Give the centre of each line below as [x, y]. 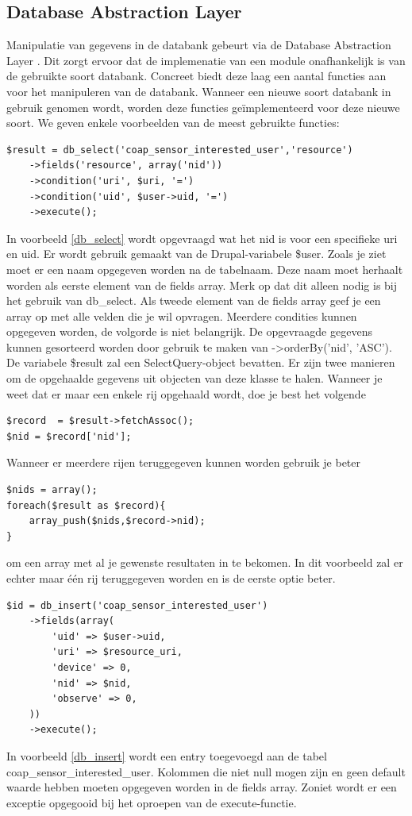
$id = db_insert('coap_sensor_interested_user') [137, 605]
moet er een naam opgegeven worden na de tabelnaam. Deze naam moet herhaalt [205, 269]
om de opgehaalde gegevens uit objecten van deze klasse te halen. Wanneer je [194, 378]
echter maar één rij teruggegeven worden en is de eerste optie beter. [171, 578]
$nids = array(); [52, 490]
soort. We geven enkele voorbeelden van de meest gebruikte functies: [173, 123]
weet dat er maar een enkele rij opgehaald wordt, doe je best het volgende [186, 393]
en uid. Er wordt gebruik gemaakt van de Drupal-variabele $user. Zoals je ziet [196, 254]
